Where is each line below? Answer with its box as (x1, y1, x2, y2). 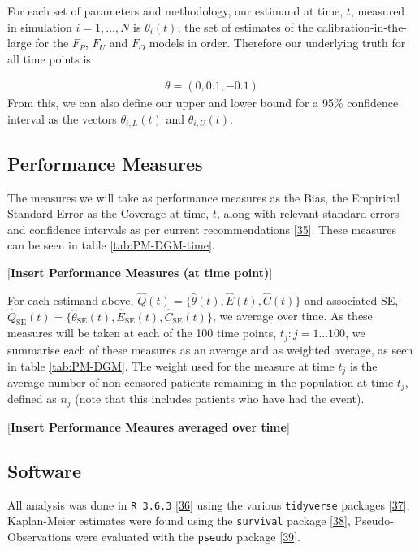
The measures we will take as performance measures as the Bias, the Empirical (7, 189, 400, 206)
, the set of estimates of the (177, 18, 313, 35)
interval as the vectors (7, 111, 117, 127)
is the (350, 357, 378, 374)
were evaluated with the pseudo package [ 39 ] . (75, 527, 300, 544)
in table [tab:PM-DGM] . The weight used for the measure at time (7, 357, 335, 374)
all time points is (7, 50, 91, 67)
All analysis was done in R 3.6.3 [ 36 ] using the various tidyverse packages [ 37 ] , (7, 496, 410, 513)
